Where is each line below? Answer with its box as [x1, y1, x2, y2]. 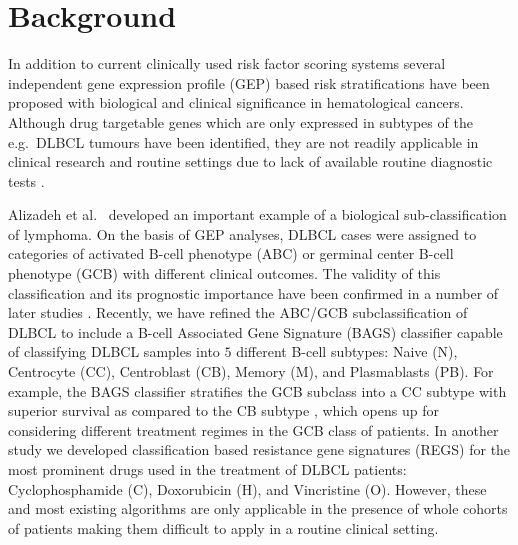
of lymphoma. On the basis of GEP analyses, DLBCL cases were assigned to [8, 223, 477, 244]
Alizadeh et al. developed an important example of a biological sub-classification [8, 204, 507, 225]
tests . [8, 170, 45, 191]
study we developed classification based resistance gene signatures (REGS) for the [8, 439, 511, 460]
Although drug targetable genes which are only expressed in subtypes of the [8, 111, 473, 132]
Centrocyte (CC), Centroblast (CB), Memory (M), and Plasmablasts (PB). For [8, 361, 494, 382]
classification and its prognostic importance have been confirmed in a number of [8, 282, 499, 303]
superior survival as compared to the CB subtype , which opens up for [8, 400, 439, 421]
